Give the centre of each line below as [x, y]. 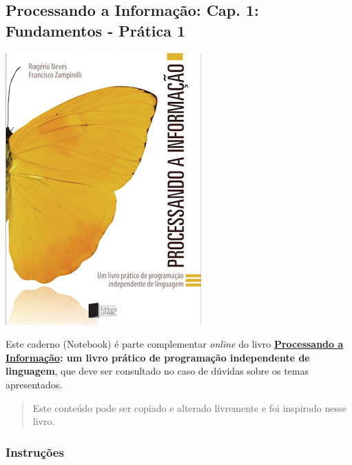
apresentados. [34, 384]
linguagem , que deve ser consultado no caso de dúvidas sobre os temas [157, 371]
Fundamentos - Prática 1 [96, 30]
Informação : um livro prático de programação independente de [158, 357]
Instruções [35, 452]
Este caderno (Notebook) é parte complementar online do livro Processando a [175, 344]
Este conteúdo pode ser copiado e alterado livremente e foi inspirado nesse [189, 407]
